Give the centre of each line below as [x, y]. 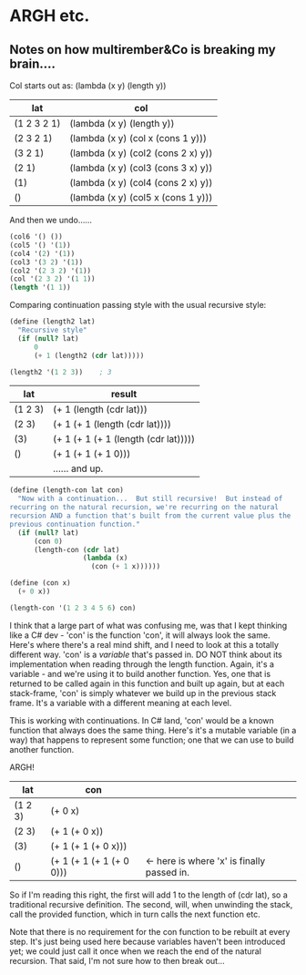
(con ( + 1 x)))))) [126, 567]
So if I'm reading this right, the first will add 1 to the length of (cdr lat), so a [149, 895]
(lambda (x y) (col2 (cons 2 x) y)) [141, 153]
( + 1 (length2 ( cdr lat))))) [89, 355]
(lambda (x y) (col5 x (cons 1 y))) [141, 197]
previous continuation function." [75, 524]
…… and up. [78, 468]
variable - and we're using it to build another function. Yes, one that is [140, 673]
